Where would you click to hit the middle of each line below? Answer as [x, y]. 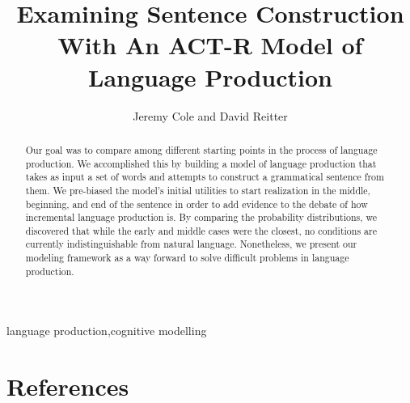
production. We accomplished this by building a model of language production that [201, 163]
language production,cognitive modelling [107, 331]
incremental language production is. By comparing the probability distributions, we [201, 217]
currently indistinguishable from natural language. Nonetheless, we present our [191, 244]
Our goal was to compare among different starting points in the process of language [201, 149]
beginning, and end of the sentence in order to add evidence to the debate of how [197, 204]
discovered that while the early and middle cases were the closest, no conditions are [201, 230]
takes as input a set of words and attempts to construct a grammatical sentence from [205, 177]
